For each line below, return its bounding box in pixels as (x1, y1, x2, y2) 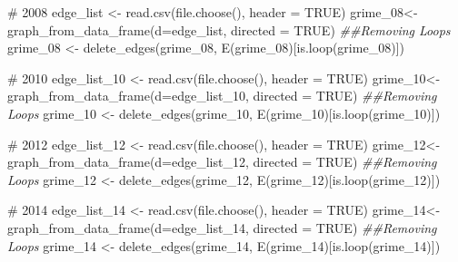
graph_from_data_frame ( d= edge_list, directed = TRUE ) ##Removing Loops (7, 20, 451, 39)
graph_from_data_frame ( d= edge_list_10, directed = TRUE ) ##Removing (7, 86, 437, 105)
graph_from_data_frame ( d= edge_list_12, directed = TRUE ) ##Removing (7, 152, 437, 171)
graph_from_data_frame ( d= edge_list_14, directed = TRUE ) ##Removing (7, 218, 437, 237)
